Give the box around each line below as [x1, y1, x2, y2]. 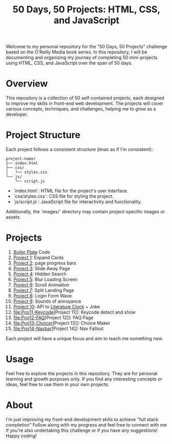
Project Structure [6, 129, 81, 141]
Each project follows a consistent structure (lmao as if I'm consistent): [6, 146, 153, 153]
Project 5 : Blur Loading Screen [13, 276, 78, 282]
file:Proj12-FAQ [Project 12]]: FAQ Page [13, 314, 94, 321]
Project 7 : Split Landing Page [13, 287, 74, 293]
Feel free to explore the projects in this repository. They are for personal [6, 370, 158, 376]
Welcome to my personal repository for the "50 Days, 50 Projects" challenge [6, 44, 167, 50]
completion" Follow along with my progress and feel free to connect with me [6, 421, 167, 428]
